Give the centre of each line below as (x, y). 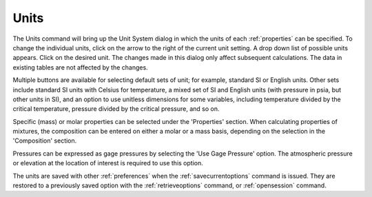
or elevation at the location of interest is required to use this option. (108, 163)
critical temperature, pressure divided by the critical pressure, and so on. (116, 109)
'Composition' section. (45, 141)
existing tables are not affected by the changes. (80, 67)
